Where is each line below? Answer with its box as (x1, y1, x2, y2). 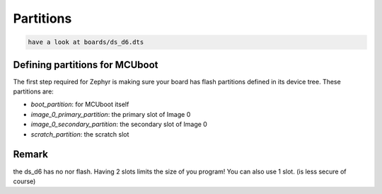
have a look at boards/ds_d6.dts (28, 38, 144, 46)
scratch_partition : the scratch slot (30, 130, 129, 138)
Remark (13, 149, 49, 161)
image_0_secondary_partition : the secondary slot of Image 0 (30, 120, 208, 129)
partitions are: (13, 87, 54, 96)
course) (13, 177, 36, 186)
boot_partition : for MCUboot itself (30, 100, 129, 109)
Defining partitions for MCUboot (13, 59, 158, 71)
